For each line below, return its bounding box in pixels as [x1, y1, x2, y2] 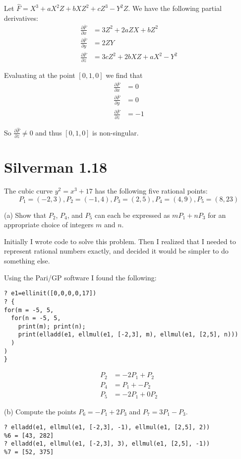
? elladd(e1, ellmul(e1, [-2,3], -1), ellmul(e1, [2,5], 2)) [4, 424, 210, 431]
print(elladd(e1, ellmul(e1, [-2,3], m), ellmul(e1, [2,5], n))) [18, 331, 239, 338]
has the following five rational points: [95, 186, 208, 196]
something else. [4, 256, 50, 266]
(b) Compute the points [4, 406, 76, 416]
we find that [106, 69, 143, 80]
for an [207, 209, 226, 220]
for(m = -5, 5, [4, 306, 54, 314]
